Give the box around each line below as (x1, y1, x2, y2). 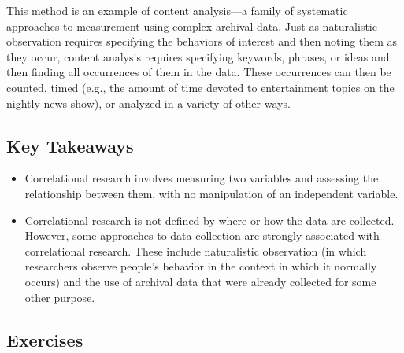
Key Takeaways (6, 133, 134, 157)
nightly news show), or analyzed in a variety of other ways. (6, 94, 291, 111)
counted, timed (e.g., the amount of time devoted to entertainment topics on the (6, 79, 395, 95)
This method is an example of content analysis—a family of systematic (6, 2, 348, 18)
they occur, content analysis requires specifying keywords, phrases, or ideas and (6, 48, 390, 64)
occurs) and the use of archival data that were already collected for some (24, 273, 376, 289)
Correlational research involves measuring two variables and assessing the (24, 170, 379, 186)
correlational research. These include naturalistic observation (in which (24, 242, 367, 259)
